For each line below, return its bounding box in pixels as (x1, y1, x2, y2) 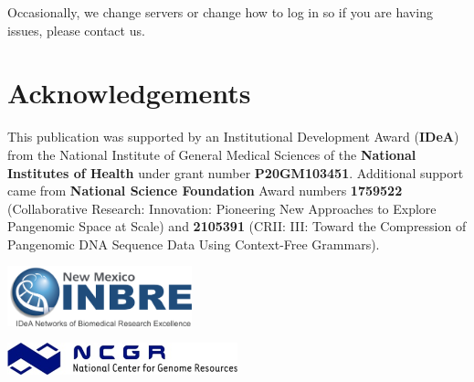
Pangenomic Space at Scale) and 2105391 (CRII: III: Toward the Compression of (7, 217, 467, 236)
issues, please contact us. (7, 20, 145, 39)
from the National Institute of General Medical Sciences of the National (7, 144, 416, 164)
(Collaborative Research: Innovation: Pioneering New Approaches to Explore (7, 198, 437, 218)
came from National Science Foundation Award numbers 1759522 (7, 181, 403, 200)
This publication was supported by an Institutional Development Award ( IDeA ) (7, 127, 459, 146)
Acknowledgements (7, 74, 251, 111)
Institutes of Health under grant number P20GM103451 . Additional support (7, 163, 464, 182)
